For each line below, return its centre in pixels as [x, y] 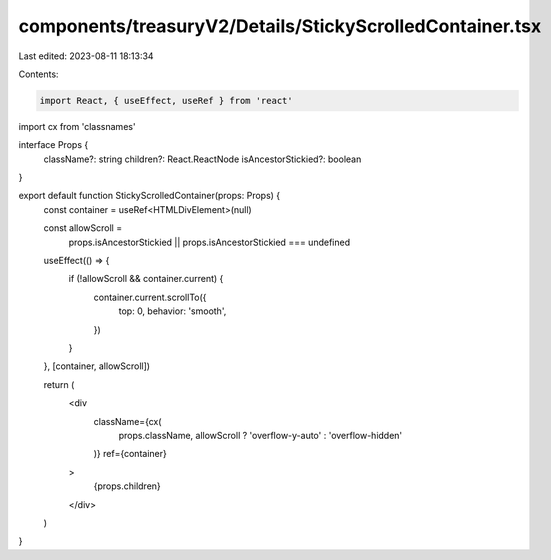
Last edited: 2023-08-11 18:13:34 [86, 56]
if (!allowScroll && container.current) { [146, 279]
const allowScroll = [83, 228]
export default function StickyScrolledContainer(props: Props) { [149, 196]
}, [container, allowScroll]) [96, 366]
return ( [59, 384]
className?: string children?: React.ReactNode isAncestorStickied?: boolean [202, 159]
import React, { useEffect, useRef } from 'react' [166, 100]
